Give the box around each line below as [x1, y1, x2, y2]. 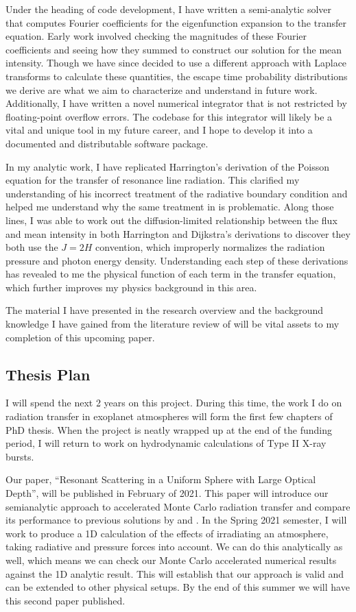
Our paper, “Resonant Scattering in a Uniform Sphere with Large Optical [5, 472, 316, 487]
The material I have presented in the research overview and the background [5, 303, 324, 317]
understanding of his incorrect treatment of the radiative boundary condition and [5, 186, 348, 200]
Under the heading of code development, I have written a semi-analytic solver [5, 2, 332, 16]
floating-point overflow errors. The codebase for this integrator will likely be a [5, 109, 333, 123]
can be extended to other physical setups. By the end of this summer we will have [5, 580, 350, 594]
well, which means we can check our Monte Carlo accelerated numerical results [5, 552, 337, 567]
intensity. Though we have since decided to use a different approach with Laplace [5, 56, 347, 70]
